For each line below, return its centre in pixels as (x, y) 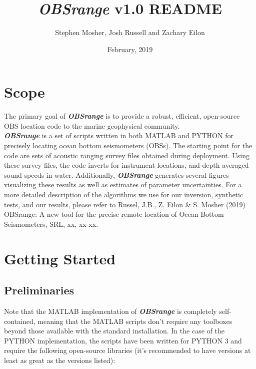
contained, (20, 321)
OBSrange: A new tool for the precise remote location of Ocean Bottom (114, 214)
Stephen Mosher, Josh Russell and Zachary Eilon (130, 32)
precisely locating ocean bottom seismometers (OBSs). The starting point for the (128, 145)
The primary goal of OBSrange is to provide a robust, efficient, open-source (122, 116)
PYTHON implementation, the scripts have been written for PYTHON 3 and (123, 340)
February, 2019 (130, 49)
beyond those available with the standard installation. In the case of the (114, 331)
